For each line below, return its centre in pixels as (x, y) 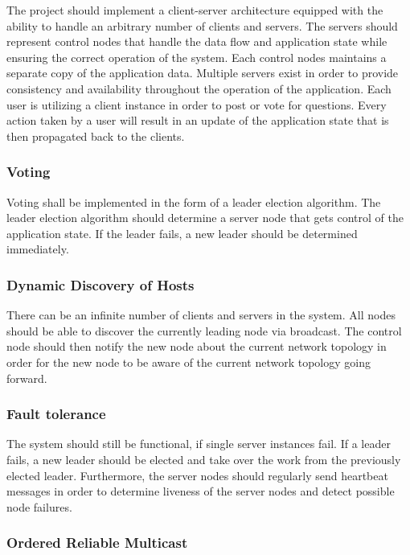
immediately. (38, 249)
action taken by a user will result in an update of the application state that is (198, 120)
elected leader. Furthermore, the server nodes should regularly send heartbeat (197, 475)
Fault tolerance (56, 414)
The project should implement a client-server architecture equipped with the (195, 10)
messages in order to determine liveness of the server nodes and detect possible (201, 491)
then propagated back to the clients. (96, 136)
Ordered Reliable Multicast (97, 543)
